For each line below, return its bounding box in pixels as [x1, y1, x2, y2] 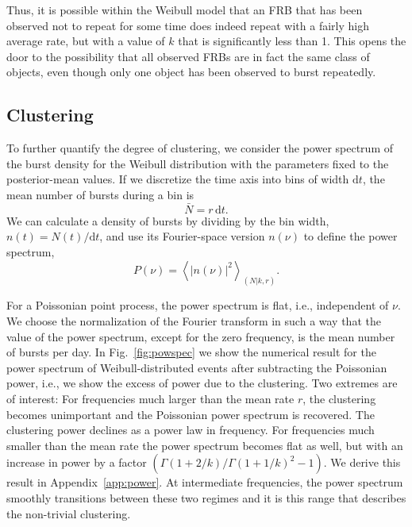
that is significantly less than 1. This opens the [178, 33, 406, 49]
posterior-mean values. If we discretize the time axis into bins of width [6, 171, 349, 187]
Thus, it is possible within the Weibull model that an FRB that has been [6, 2, 363, 17]
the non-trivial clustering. [6, 505, 131, 521]
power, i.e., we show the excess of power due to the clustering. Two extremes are [6, 375, 398, 391]
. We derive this [323, 454, 401, 471]
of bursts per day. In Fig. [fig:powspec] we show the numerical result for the [6, 344, 376, 360]
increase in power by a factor [6, 454, 147, 471]
